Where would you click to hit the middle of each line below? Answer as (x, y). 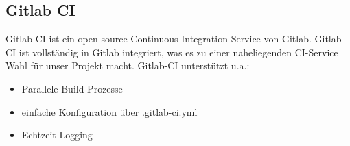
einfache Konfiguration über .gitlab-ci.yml (109, 111)
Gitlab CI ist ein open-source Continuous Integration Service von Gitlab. (159, 39)
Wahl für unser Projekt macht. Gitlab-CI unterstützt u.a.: (128, 65)
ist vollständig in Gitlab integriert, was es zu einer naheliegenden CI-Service (178, 52)
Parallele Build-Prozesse (72, 88)
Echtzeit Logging (57, 135)
